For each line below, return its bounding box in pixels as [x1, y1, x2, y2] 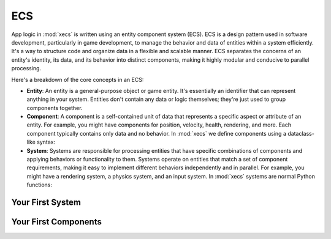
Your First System [11, 197, 81, 207]
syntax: [37, 138, 55, 146]
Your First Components [11, 217, 102, 227]
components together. [26, 104, 83, 111]
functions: [26, 181, 52, 189]
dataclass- [287, 130, 315, 137]
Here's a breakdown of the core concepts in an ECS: [11, 76, 144, 83]
